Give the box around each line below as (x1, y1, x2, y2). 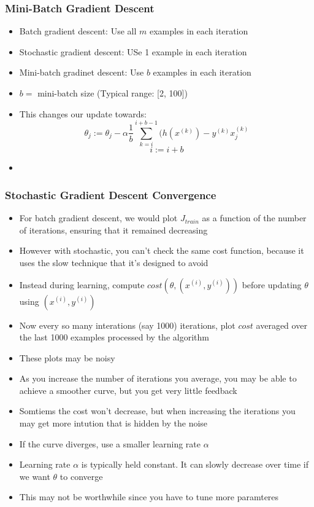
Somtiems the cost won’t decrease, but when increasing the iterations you (19, 404, 296, 417)
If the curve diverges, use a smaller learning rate (19, 437, 201, 450)
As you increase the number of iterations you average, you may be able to (19, 372, 297, 385)
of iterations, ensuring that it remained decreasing (19, 223, 208, 236)
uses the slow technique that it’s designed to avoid (19, 256, 209, 269)
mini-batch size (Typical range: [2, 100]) (37, 87, 188, 99)
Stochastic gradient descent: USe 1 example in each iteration (19, 45, 247, 58)
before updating (242, 278, 302, 291)
